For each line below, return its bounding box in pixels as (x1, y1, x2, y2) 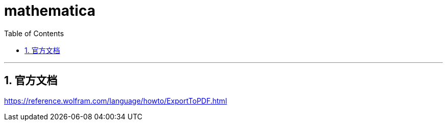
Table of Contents (4, 29, 64, 38)
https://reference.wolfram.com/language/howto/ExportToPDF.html (4, 96, 227, 105)
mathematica (4, 2, 95, 19)
